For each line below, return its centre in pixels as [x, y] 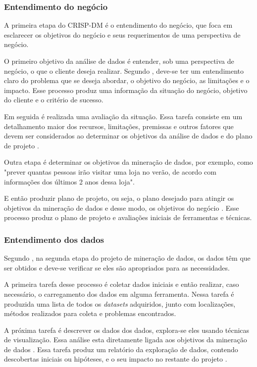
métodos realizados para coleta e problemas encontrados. [90, 313]
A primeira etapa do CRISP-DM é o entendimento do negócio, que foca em [118, 25]
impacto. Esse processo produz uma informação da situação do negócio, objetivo [126, 90]
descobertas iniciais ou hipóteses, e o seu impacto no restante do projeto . [116, 359]
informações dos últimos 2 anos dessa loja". [69, 181]
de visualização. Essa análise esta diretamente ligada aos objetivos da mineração [126, 340]
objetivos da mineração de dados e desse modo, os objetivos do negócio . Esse [122, 207]
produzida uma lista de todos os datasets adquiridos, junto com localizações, [120, 303]
